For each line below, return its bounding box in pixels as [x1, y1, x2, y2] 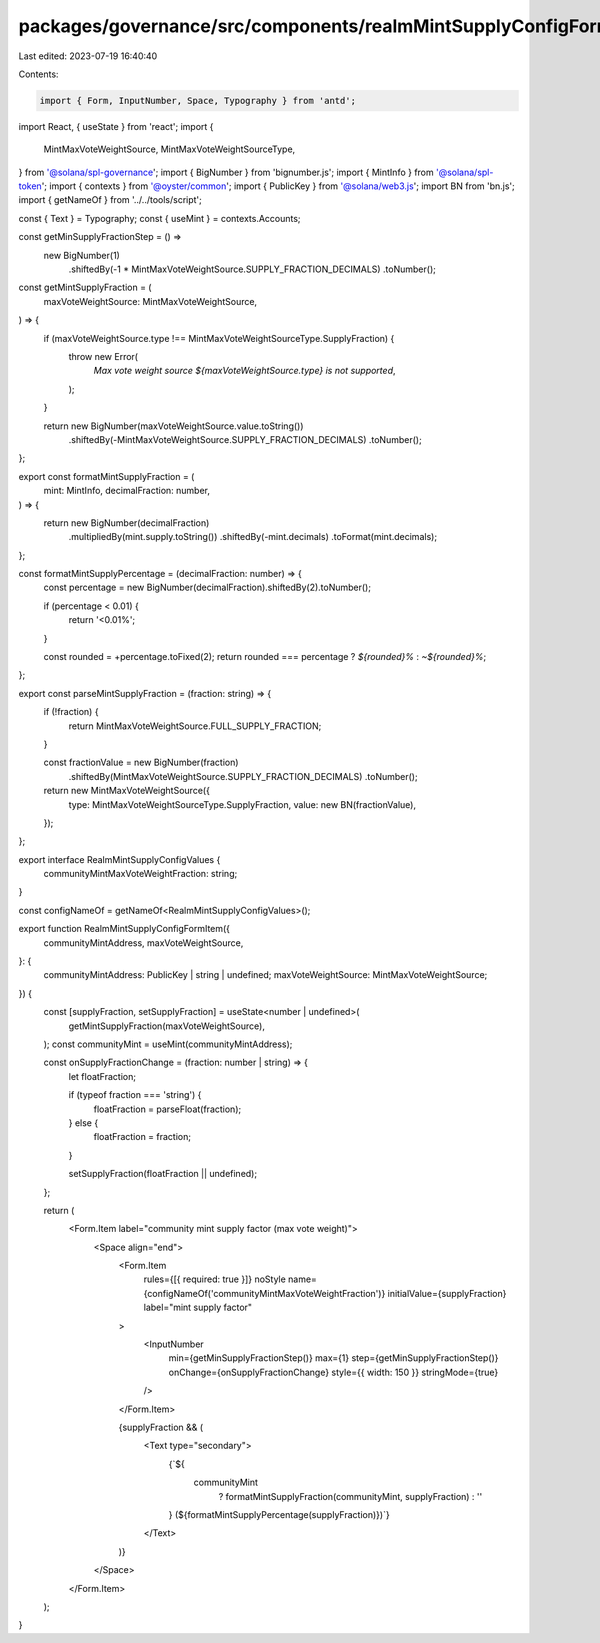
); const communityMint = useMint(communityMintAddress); [43, 1038, 293, 1050]
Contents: [18, 68, 59, 80]
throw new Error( [68, 350, 139, 362]
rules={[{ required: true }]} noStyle [143, 1273, 287, 1285]
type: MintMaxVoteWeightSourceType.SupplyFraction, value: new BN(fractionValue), [68, 798, 417, 810]
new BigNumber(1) [43, 249, 120, 261]
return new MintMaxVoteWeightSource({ [43, 785, 210, 797]
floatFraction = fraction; [93, 1131, 192, 1143]
